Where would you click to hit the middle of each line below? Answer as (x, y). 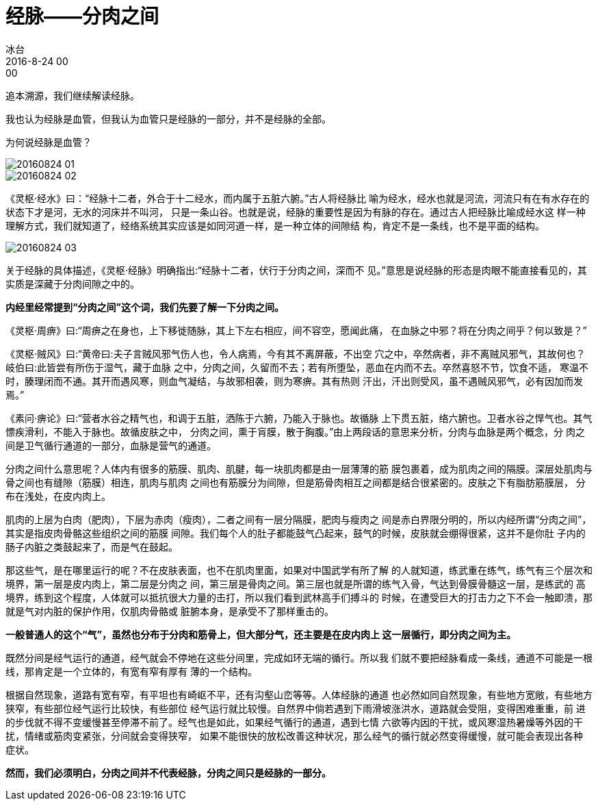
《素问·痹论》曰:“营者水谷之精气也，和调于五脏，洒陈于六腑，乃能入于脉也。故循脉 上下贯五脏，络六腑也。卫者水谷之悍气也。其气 (299, 418)
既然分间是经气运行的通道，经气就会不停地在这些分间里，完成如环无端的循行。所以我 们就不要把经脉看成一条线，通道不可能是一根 (299, 657)
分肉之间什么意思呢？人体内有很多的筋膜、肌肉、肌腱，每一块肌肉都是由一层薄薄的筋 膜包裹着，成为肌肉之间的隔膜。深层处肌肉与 (299, 468)
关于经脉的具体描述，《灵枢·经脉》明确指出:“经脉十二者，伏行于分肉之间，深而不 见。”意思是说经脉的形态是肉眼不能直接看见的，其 (296, 270)
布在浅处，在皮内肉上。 (58, 496)
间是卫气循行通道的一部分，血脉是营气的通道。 (111, 445)
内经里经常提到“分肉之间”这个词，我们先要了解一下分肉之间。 (145, 307)
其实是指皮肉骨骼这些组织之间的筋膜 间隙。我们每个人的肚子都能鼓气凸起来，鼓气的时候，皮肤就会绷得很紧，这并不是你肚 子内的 (296, 533)
